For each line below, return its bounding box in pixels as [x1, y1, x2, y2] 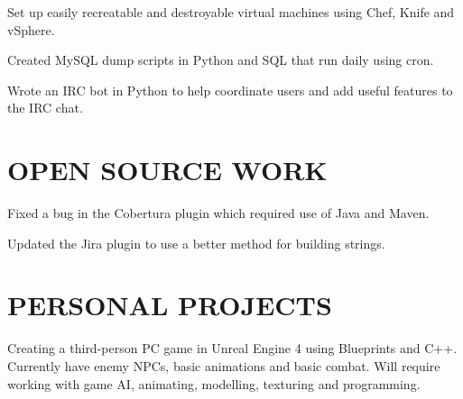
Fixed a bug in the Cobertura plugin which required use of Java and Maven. [7, 204, 430, 222]
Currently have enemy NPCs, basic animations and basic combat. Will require [7, 357, 440, 375]
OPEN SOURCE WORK [7, 151, 328, 188]
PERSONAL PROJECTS [7, 286, 332, 323]
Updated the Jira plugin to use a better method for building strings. [7, 233, 385, 252]
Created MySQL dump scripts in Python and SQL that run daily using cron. [7, 50, 434, 69]
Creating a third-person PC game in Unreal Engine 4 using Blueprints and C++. [7, 339, 458, 358]
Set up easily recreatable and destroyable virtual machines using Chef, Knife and [7, 3, 455, 21]
